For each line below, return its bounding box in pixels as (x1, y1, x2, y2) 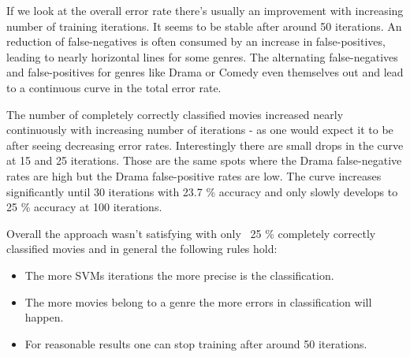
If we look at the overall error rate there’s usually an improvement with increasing (6, 2, 404, 18)
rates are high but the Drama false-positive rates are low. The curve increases (6, 167, 382, 184)
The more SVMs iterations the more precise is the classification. (24, 266, 334, 283)
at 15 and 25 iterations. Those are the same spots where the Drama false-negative (6, 152, 402, 169)
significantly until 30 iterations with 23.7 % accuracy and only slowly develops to (6, 183, 398, 199)
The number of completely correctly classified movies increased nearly (6, 106, 344, 122)
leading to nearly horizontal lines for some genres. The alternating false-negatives (6, 48, 398, 65)
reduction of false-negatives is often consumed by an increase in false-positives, (6, 33, 386, 50)
